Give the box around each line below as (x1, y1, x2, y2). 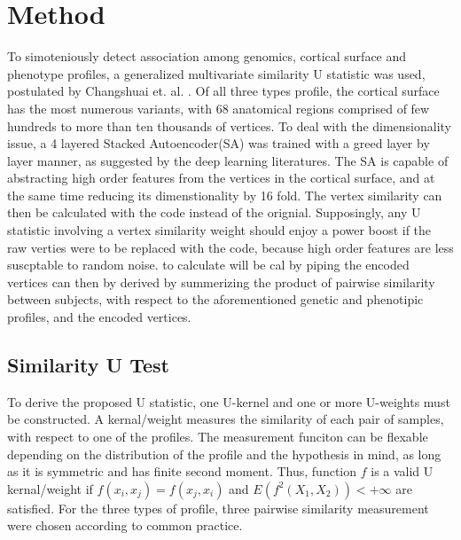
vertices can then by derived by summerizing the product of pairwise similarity (7, 272, 435, 291)
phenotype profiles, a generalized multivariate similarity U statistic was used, (7, 64, 426, 82)
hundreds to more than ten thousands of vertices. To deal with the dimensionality (7, 116, 452, 135)
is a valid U (371, 462, 434, 481)
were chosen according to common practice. (7, 516, 243, 535)
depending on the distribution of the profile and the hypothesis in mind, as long (7, 444, 441, 463)
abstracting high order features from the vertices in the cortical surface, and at (7, 168, 435, 187)
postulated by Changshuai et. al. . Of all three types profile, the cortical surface (7, 82, 440, 100)
